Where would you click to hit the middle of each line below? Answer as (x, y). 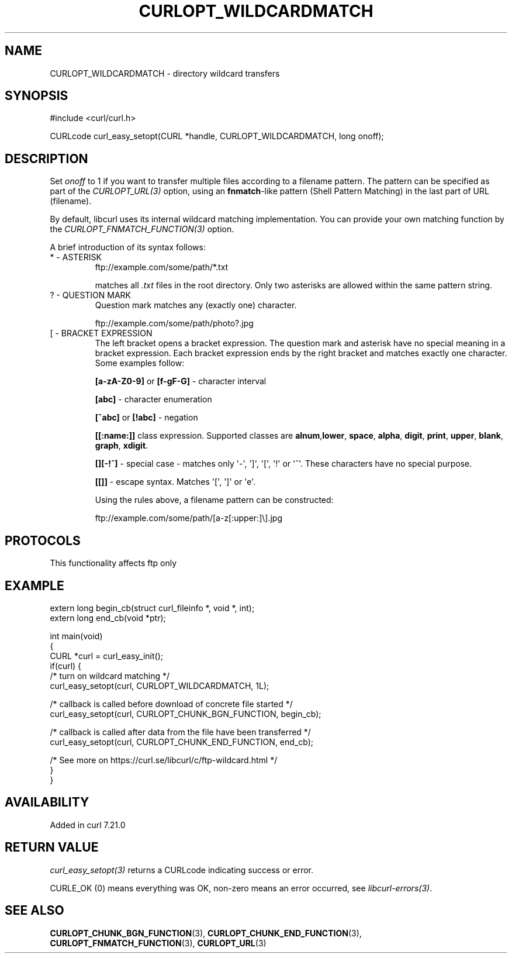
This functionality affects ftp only (113, 563)
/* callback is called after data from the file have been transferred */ (180, 732)
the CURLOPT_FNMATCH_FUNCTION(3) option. (142, 229)
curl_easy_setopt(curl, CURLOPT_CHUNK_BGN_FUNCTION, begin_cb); (186, 714)
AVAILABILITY (47, 802)
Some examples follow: (140, 363)
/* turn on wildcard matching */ (110, 676)
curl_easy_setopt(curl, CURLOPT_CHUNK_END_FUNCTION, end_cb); (181, 742)
